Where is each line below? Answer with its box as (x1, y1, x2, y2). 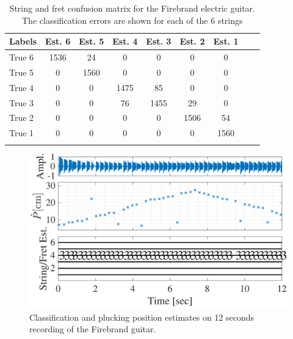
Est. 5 (79, 35, 104, 48)
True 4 (9, 81, 34, 93)
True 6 (9, 51, 34, 64)
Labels (9, 35, 37, 48)
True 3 (9, 96, 34, 109)
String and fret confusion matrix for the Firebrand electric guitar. (9, 2, 255, 14)
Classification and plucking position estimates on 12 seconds (29, 310, 255, 323)
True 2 (9, 111, 34, 124)
